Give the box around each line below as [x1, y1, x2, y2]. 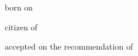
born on [5, 1, 33, 13]
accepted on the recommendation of [5, 40, 133, 52]
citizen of [5, 20, 38, 33]
